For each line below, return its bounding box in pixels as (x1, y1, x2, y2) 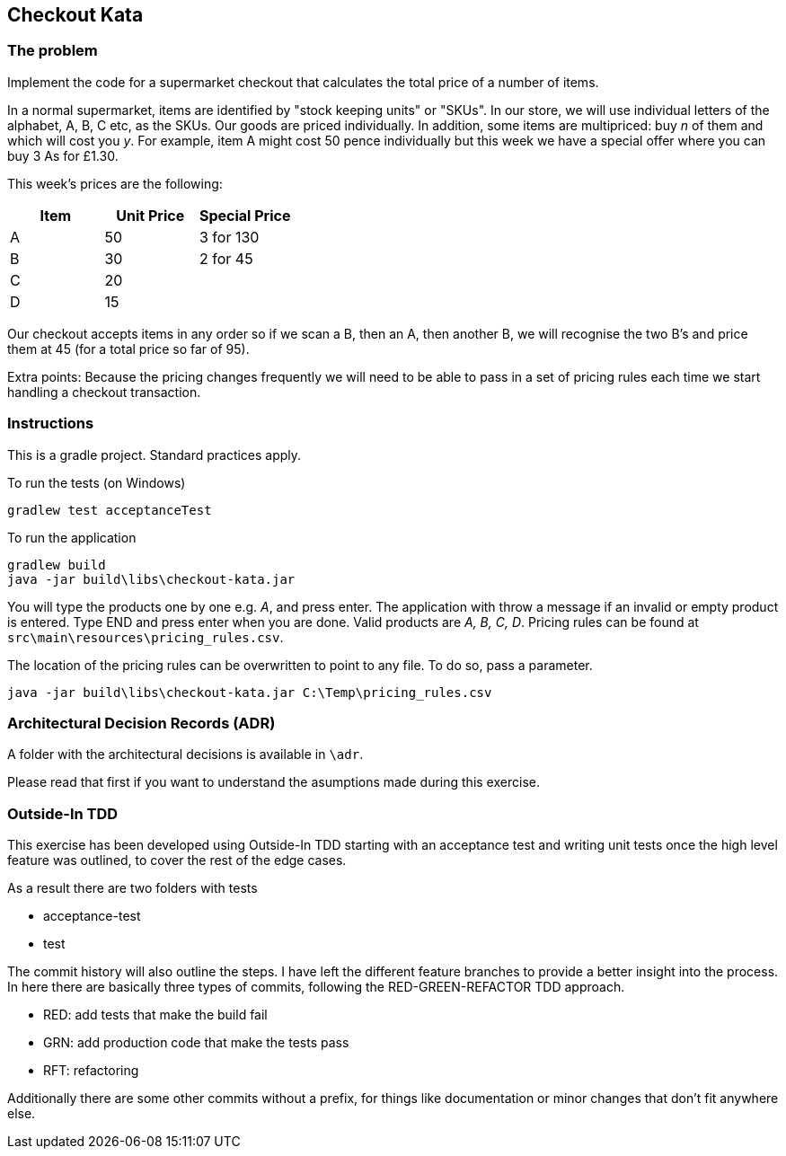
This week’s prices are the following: (7, 175, 223, 191)
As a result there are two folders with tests (7, 880, 258, 896)
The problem (7, 41, 98, 60)
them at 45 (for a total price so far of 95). (7, 340, 250, 357)
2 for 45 (199, 249, 253, 268)
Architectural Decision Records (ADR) (7, 713, 276, 732)
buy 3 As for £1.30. (7, 147, 119, 163)
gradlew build (7, 557, 106, 572)
